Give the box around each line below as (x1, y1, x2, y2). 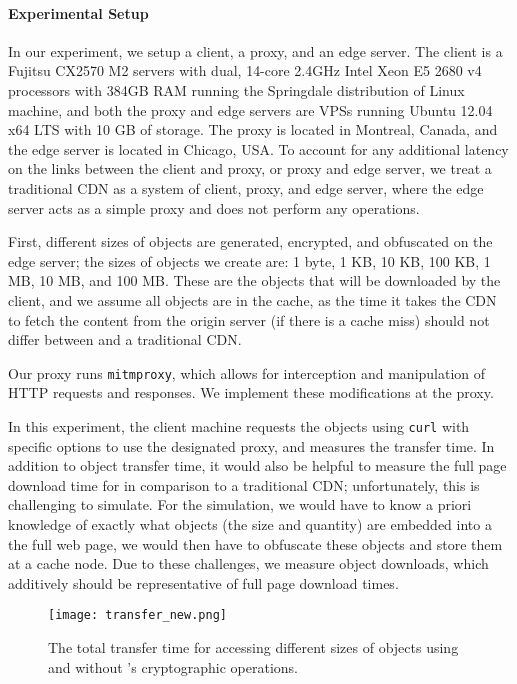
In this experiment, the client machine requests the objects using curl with (8, 415, 470, 436)
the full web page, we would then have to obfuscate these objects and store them (8, 533, 503, 554)
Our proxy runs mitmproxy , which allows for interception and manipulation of (8, 362, 486, 383)
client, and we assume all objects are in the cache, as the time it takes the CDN (8, 289, 497, 310)
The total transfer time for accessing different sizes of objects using (48, 637, 459, 658)
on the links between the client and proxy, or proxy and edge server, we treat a (8, 158, 492, 179)
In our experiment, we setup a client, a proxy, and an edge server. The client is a (8, 40, 503, 61)
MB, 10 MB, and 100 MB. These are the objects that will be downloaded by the (8, 270, 501, 291)
